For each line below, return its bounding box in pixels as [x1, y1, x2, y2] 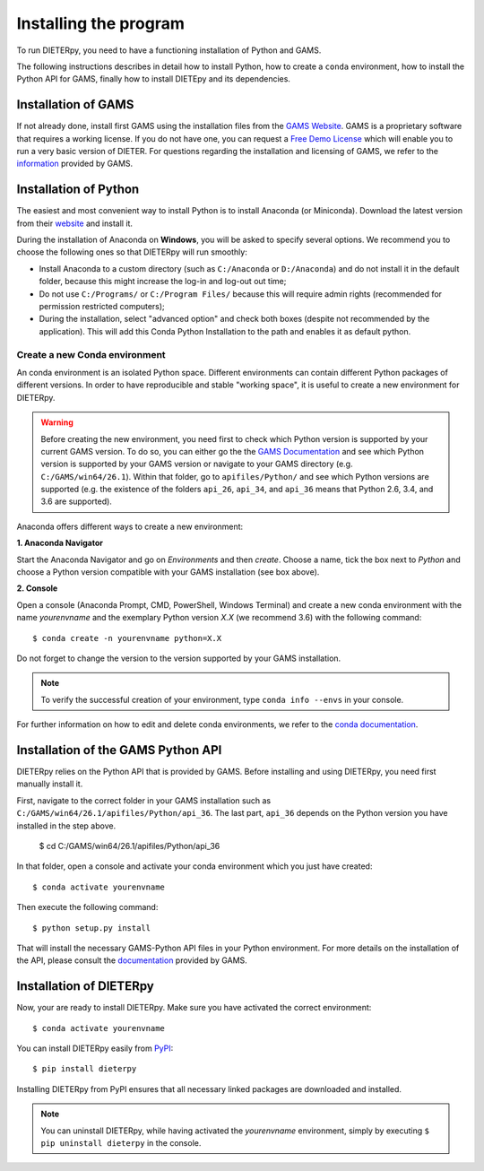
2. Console [16, 583, 58, 594]
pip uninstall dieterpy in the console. [40, 1138, 202, 1149]
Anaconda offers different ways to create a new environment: [16, 521, 244, 532]
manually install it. [16, 778, 83, 789]
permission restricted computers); [39, 301, 165, 312]
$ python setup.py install [32, 923, 151, 932]
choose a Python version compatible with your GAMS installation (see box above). [16, 567, 320, 577]
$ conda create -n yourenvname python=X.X [32, 633, 222, 643]
